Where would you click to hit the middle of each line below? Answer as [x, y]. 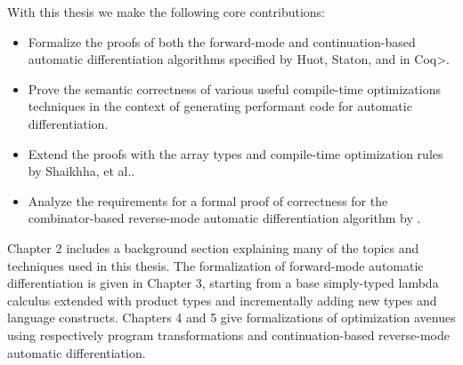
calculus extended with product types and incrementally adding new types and [222, 300]
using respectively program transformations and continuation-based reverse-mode [228, 334]
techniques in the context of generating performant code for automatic [220, 106]
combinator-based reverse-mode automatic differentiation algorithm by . [224, 218]
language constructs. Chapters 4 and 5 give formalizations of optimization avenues [231, 317]
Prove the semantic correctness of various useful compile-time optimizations [234, 88]
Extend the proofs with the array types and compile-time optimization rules [236, 153]
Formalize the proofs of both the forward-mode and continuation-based [222, 41]
